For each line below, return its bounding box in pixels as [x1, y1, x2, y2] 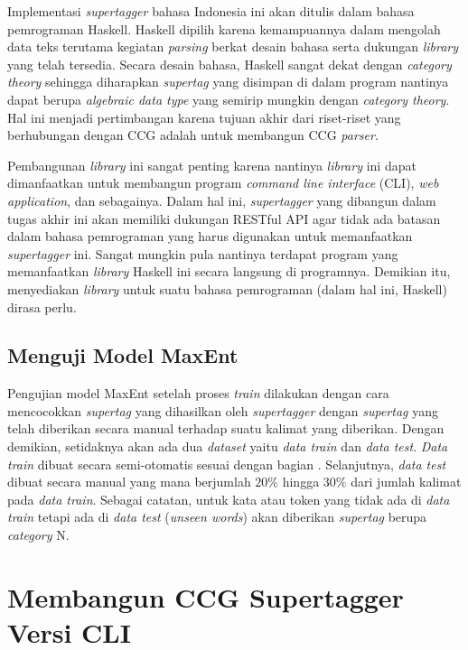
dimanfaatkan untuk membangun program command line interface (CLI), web [7, 173, 439, 192]
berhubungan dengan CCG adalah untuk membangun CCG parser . [7, 125, 379, 144]
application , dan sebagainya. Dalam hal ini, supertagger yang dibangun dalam [7, 190, 436, 209]
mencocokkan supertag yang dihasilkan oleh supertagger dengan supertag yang [7, 401, 438, 420]
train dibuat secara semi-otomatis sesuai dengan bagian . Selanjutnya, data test [7, 454, 446, 473]
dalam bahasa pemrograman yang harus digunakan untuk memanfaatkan [7, 227, 413, 246]
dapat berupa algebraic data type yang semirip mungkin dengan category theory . [7, 89, 450, 108]
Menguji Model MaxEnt [7, 341, 239, 369]
